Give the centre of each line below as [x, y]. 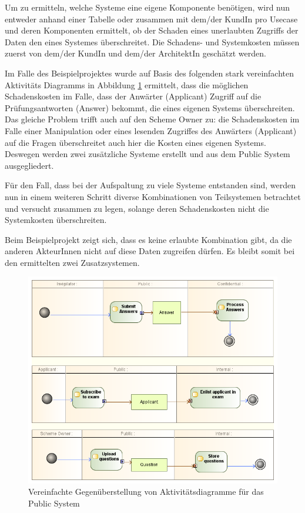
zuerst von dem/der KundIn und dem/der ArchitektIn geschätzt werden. [135, 53]
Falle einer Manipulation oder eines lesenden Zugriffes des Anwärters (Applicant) [151, 130]
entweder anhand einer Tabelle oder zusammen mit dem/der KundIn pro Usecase [151, 19]
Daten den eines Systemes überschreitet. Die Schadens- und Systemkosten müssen [152, 41]
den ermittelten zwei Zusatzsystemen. [72, 262]
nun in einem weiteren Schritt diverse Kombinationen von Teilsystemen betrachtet [153, 196]
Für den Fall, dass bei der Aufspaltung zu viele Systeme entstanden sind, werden [150, 185]
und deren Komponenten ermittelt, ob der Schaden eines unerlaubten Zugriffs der [152, 30]
